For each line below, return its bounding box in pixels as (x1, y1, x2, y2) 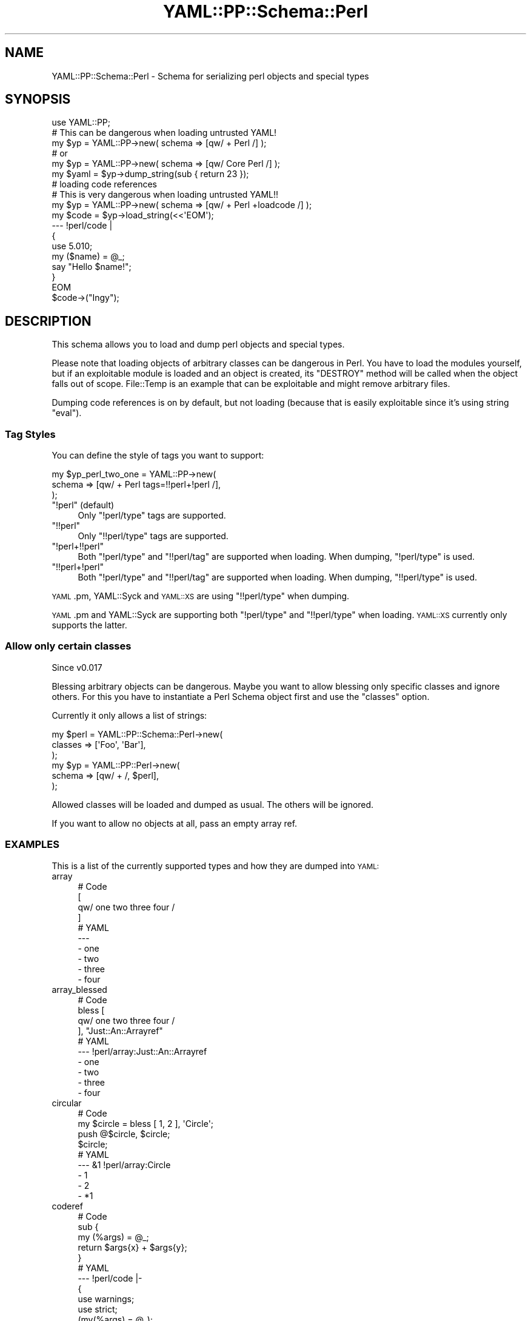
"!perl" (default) (52, 500, 115, 511)
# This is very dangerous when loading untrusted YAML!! (52, 189, 279, 200)
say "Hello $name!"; (52, 261, 132, 272)
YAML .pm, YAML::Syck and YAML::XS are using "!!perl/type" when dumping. (52, 591, 350, 602)
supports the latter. (52, 620, 127, 631)
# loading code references (52, 179, 157, 190)
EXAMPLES (5, 838, 59, 851)
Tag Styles (5, 428, 56, 440)
